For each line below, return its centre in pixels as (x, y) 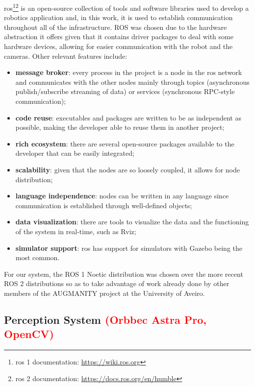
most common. (38, 257)
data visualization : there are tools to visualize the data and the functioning (132, 222)
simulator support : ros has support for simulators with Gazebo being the (129, 248)
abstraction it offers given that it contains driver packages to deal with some (119, 36)
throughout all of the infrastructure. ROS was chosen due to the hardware (115, 27)
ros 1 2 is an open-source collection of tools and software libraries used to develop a (127, 7)
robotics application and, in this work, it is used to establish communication (118, 17)
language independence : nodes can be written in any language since (122, 196)
